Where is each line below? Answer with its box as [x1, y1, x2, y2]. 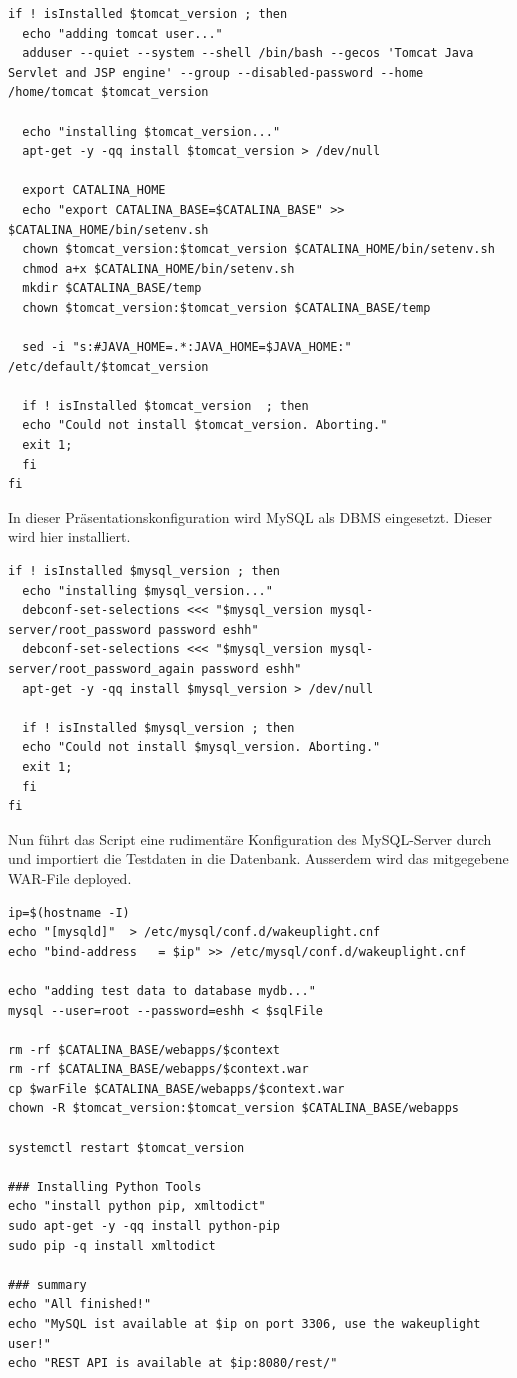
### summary [8, 1277, 87, 1292]
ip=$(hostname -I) [8, 905, 130, 920]
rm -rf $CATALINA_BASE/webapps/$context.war [8, 1062, 309, 1077]
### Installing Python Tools [8, 1179, 202, 1194]
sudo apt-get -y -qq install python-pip [8, 1219, 281, 1234]
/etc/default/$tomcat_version [8, 359, 209, 374]
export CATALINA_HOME [22, 183, 166, 198]
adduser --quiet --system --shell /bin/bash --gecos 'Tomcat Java [22, 46, 474, 61]
